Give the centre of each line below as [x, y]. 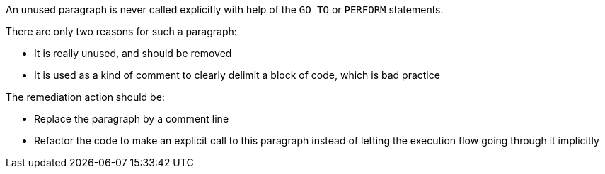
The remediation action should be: [85, 97]
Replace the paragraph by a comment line [132, 119]
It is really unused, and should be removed [133, 53]
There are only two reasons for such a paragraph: [121, 31]
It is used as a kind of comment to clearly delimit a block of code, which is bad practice [237, 75]
